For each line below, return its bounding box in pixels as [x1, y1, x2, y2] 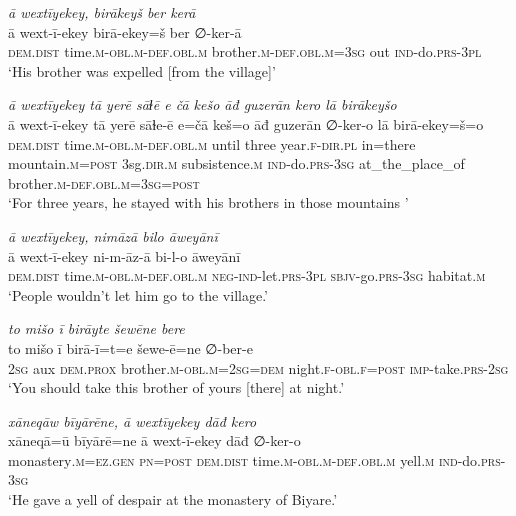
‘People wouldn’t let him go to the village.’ [8, 284, 268, 305]
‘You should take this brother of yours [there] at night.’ [8, 377, 345, 398]
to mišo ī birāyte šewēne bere [8, 318, 185, 339]
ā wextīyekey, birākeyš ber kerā [8, 2, 196, 22]
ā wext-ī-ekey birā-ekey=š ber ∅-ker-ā [8, 21, 242, 42]
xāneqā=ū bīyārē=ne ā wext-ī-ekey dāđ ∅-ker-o [8, 430, 301, 451]
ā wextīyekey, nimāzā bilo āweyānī [8, 225, 218, 246]
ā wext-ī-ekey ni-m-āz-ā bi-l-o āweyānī [8, 245, 241, 266]
